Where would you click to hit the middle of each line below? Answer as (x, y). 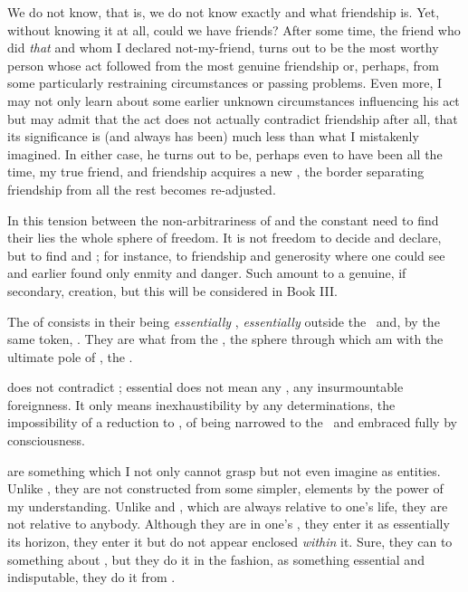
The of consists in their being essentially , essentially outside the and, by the (224, 321)
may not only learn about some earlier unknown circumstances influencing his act (234, 100)
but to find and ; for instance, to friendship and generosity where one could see (226, 255)
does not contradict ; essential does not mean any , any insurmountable (205, 387)
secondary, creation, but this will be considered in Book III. (172, 290)
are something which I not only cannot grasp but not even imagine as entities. (224, 470)
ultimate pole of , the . (70, 356)
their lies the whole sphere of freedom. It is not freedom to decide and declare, (224, 238)
